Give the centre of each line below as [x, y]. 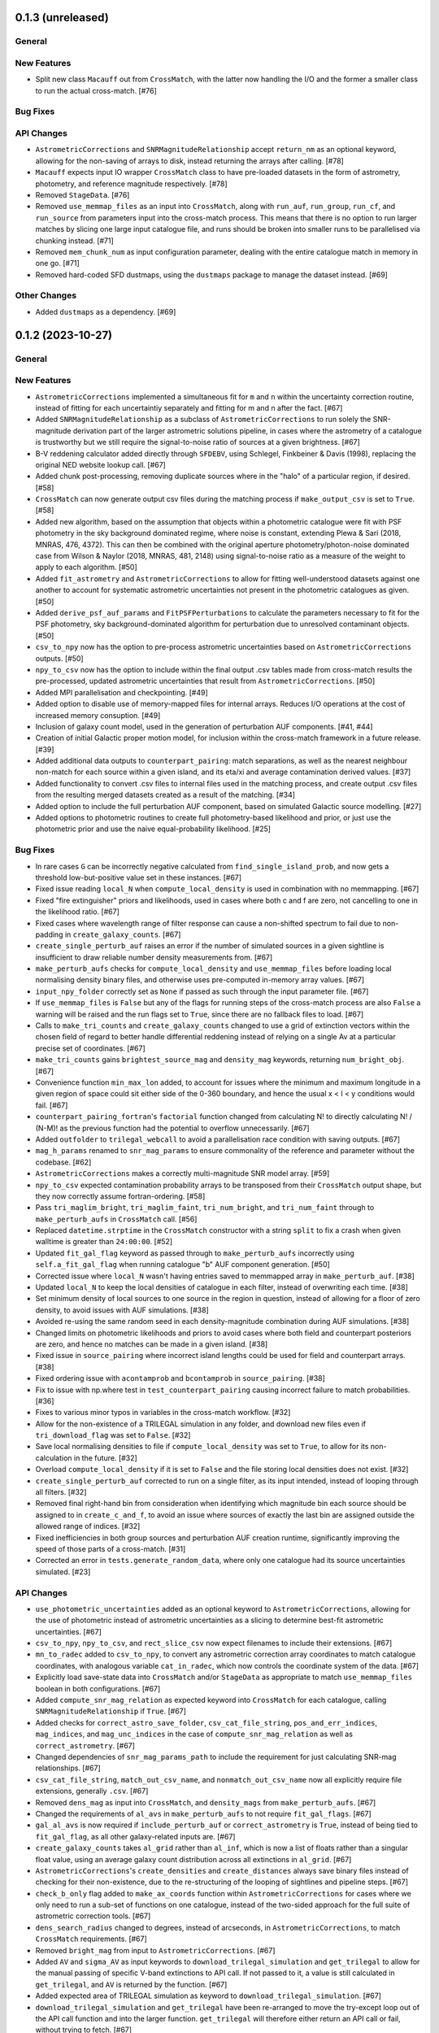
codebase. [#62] [63, 1162]
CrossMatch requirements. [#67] [91, 1939]
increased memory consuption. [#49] [98, 715]
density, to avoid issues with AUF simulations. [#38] [122, 1310]
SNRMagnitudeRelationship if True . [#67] [111, 1711]
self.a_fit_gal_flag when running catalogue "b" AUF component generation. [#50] [183, 1265]
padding [49, 934]
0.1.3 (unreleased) [62, 17]
